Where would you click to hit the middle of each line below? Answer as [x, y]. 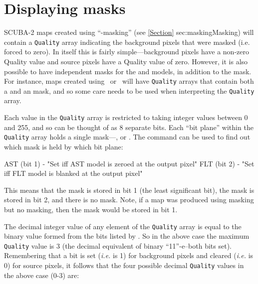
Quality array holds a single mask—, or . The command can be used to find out [127, 137]
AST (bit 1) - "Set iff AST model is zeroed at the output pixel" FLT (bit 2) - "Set [129, 163]
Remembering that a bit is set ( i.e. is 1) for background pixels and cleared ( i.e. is [129, 255]
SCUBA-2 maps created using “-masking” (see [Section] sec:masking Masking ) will [129, 32]
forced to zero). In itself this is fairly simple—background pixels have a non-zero [127, 52]
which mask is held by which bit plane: [64, 146]
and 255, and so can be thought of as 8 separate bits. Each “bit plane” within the [129, 127]
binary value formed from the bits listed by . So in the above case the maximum [127, 236]
